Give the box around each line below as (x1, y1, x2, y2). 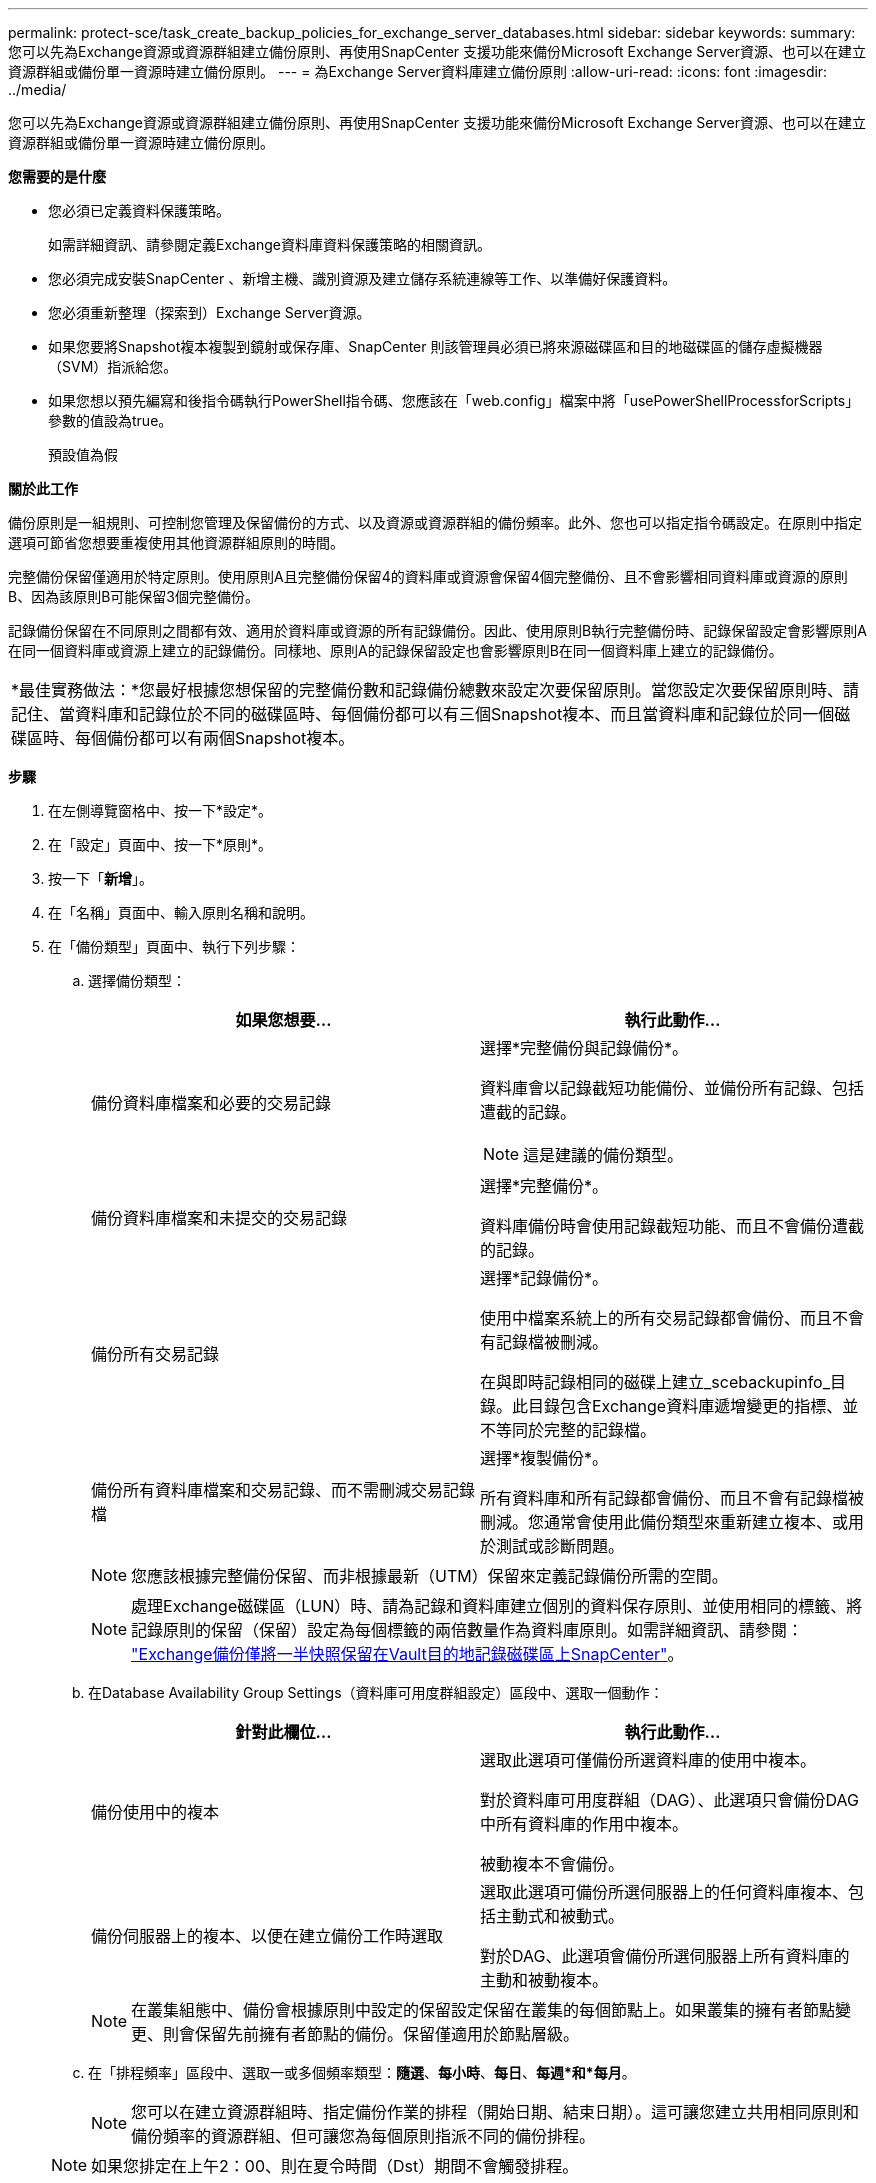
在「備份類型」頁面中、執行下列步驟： (48, 938, 300, 955)
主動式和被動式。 (496, 1906, 625, 1926)
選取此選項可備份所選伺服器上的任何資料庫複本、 (480, 1882, 849, 1902)
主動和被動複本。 (480, 1970, 609, 1990)
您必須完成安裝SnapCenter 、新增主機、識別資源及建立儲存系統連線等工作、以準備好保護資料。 (48, 270, 677, 287)
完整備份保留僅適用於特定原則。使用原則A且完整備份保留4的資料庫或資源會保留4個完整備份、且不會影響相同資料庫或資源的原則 (8, 568, 848, 585)
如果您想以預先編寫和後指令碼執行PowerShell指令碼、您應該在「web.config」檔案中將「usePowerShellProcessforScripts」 (48, 392, 860, 409)
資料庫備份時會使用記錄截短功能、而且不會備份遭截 (480, 1216, 865, 1236)
